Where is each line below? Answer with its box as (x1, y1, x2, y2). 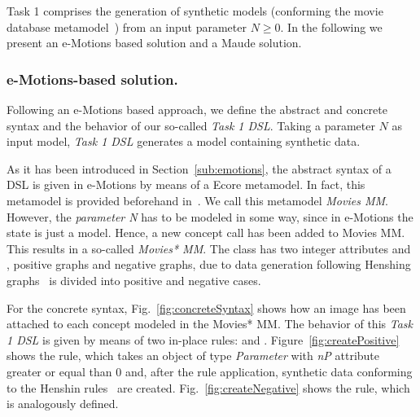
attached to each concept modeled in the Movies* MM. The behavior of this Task (7, 315, 413, 332)
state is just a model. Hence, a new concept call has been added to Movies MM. (7, 224, 405, 241)
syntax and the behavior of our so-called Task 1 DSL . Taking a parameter (7, 116, 375, 134)
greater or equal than (7, 362, 112, 380)
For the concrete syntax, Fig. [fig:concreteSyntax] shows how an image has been (7, 299, 406, 316)
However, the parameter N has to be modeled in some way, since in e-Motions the (7, 208, 413, 225)
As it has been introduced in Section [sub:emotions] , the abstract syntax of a (7, 160, 392, 177)
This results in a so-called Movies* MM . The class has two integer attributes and (7, 239, 411, 257)
